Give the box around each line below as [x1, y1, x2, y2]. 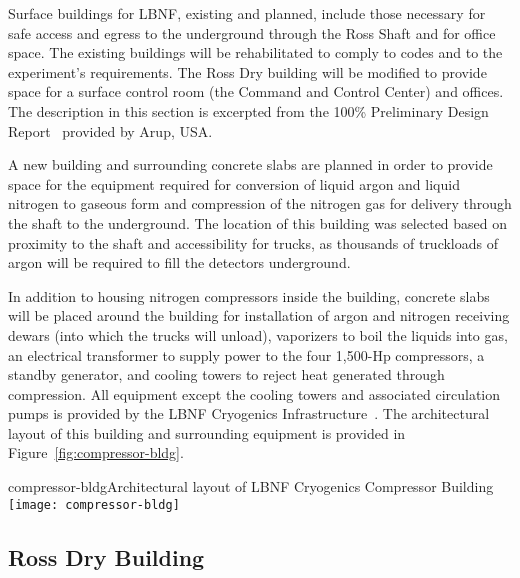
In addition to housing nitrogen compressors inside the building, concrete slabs [8, 285, 490, 306]
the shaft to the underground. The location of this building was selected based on [8, 212, 508, 233]
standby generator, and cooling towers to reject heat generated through [8, 364, 445, 385]
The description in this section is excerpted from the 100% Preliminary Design [8, 100, 489, 121]
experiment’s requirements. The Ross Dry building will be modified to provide [8, 61, 487, 82]
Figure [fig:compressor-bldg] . [8, 442, 184, 463]
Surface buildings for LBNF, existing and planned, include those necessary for [8, 3, 486, 23]
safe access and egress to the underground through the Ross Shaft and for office [8, 22, 496, 43]
